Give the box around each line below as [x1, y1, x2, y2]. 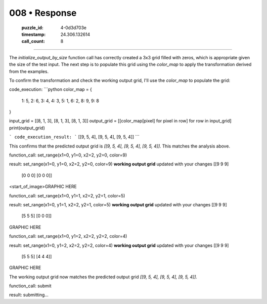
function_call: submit [9, 283, 51, 289]
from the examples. [9, 68, 49, 74]
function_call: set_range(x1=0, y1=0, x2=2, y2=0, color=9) [9, 152, 127, 158]
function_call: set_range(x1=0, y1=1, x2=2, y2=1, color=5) [9, 192, 126, 198]
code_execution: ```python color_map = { [9, 86, 92, 92]
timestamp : [21, 31, 46, 37]
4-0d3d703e [60, 25, 87, 31]
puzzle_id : [21, 25, 44, 31]
